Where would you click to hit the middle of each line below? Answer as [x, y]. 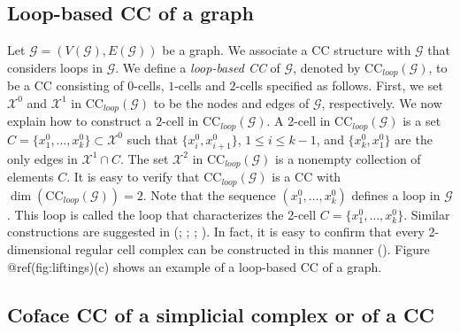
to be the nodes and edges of [231, 102]
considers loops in [55, 67]
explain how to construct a [80, 121]
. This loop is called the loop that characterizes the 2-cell [162, 214]
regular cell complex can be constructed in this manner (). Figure [253, 249]
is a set [422, 121]
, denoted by [327, 67]
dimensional [39, 249]
